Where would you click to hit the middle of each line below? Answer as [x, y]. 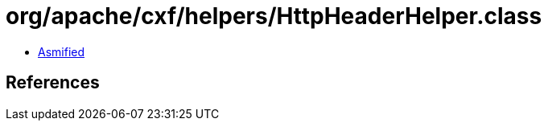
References [53, 83]
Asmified [62, 51]
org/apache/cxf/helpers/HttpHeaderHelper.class [274, 16]
